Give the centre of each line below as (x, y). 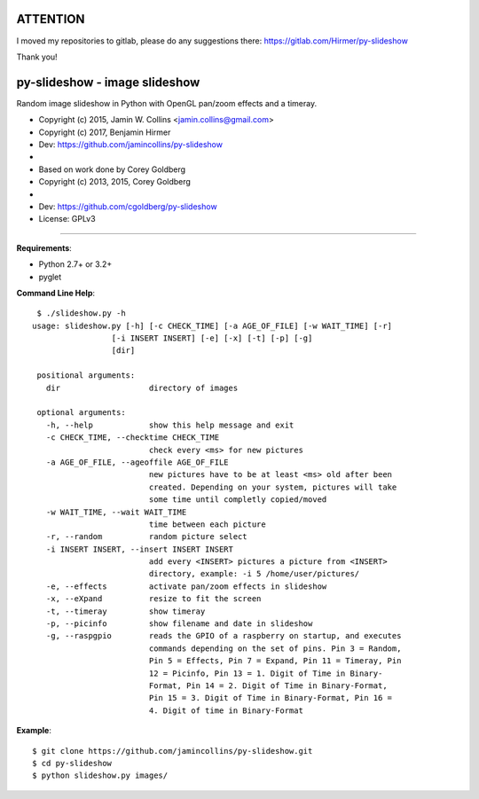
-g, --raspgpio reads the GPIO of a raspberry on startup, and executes (224, 636)
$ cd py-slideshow (72, 763)
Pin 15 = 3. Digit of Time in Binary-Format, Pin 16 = (271, 698)
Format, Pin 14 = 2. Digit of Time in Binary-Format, (268, 686)
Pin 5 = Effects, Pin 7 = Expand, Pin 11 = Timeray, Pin (275, 661)
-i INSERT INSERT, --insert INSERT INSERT (140, 549)
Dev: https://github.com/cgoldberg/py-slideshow (128, 206)
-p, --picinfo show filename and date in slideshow (179, 624)
